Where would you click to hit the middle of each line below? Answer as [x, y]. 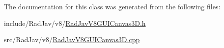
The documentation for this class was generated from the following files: [112, 6]
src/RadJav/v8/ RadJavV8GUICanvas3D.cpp [72, 39]
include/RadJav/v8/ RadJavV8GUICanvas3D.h [75, 23]
